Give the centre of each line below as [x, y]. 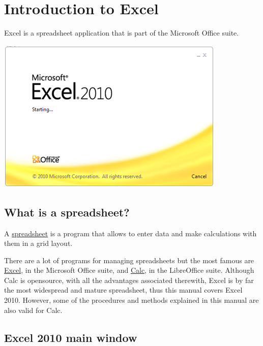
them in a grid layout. [38, 243]
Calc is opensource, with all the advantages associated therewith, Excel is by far [129, 280]
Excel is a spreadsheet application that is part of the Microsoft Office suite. [122, 33]
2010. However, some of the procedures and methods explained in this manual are [131, 300]
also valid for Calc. [33, 310]
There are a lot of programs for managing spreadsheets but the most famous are [129, 260]
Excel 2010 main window [71, 337]
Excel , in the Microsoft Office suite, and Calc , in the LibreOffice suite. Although [129, 270]
